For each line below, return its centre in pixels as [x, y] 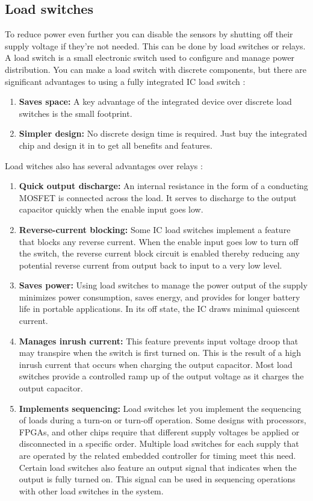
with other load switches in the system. [91, 490]
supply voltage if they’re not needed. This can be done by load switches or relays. [155, 45]
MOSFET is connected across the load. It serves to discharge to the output [158, 197]
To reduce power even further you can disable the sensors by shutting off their [149, 34]
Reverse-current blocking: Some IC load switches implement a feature [155, 229]
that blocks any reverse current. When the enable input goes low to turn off [159, 241]
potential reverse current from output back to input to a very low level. [150, 265]
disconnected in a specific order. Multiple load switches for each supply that [159, 443]
